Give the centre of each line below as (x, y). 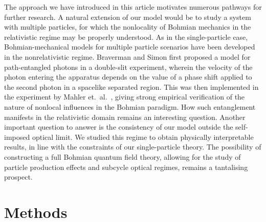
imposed (17, 137)
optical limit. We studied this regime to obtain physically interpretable (143, 137)
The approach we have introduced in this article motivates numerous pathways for (133, 7)
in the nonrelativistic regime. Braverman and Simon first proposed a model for (127, 56)
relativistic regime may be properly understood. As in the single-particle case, (126, 36)
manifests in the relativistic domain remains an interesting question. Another (125, 117)
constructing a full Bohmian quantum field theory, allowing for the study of (123, 156)
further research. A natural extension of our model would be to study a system (128, 17)
